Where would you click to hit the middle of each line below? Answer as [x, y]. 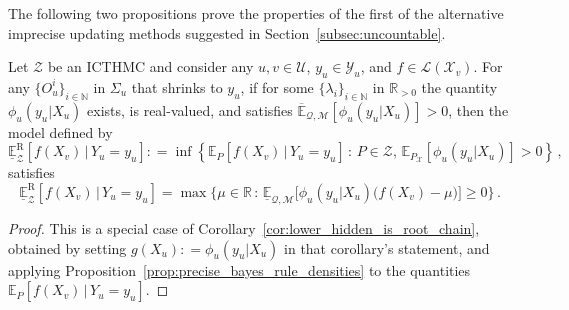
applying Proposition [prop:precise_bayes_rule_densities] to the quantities [239, 269]
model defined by [60, 131]
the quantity [459, 86]
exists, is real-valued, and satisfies [190, 109]
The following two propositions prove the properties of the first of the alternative [256, 13]
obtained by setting [67, 247]
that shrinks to [177, 86]
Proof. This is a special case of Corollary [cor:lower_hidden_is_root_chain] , [244, 227]
